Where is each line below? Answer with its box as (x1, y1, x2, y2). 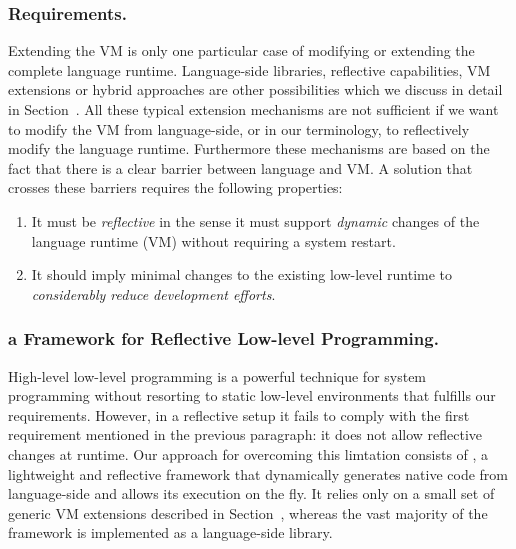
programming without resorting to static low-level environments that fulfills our (8, 385, 496, 406)
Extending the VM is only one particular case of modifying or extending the (8, 40, 475, 61)
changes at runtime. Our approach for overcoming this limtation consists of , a (8, 443, 489, 464)
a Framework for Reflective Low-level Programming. (8, 326, 439, 351)
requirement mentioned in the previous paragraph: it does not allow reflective (8, 424, 483, 445)
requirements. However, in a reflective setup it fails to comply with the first (8, 404, 470, 425)
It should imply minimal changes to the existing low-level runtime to (31, 264, 453, 285)
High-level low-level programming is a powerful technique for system (8, 365, 427, 386)
